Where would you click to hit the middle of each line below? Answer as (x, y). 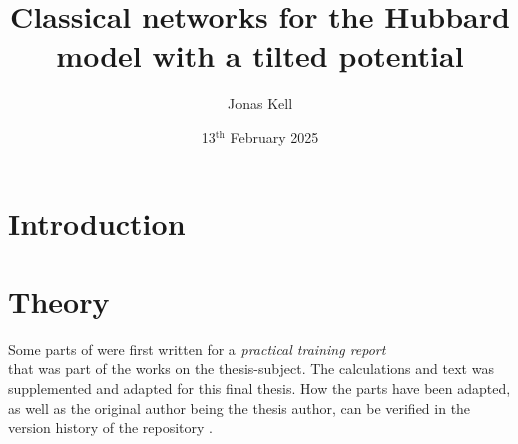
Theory (59, 300)
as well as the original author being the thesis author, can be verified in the (239, 407)
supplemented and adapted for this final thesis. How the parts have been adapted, (259, 388)
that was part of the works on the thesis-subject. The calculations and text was (251, 368)
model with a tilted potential (260, 55)
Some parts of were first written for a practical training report (197, 348)
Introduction (97, 222)
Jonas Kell (260, 103)
